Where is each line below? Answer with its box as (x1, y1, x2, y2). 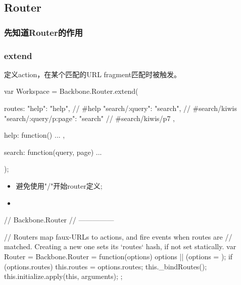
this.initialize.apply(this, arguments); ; (4, 271, 123, 281)
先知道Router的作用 (4, 26, 83, 38)
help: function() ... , (4, 130, 65, 140)
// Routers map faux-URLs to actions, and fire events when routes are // (4, 231, 232, 242)
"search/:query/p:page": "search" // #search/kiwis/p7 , (4, 112, 175, 123)
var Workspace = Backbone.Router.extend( (4, 86, 138, 96)
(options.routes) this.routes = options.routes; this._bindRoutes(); (4, 261, 207, 271)
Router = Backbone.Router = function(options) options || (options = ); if (4, 251, 233, 261)
